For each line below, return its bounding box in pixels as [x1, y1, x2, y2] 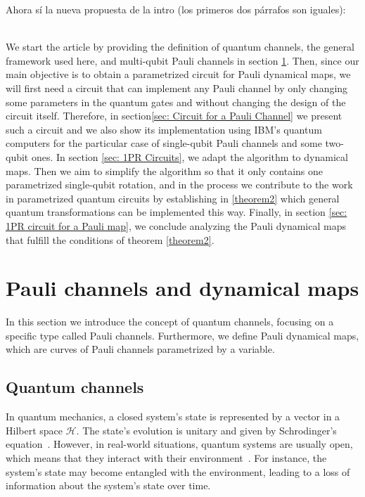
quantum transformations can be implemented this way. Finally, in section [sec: [6, 205, 347, 219]
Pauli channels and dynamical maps [6, 273, 359, 302]
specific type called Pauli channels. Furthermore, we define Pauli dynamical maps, [6, 328, 359, 342]
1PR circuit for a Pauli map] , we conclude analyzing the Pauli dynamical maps [6, 218, 346, 233]
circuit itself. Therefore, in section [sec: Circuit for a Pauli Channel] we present [6, 108, 342, 123]
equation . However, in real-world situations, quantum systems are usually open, [6, 437, 353, 451]
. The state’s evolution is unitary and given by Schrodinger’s [76, 422, 337, 437]
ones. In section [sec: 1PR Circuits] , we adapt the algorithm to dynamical [31, 149, 348, 164]
